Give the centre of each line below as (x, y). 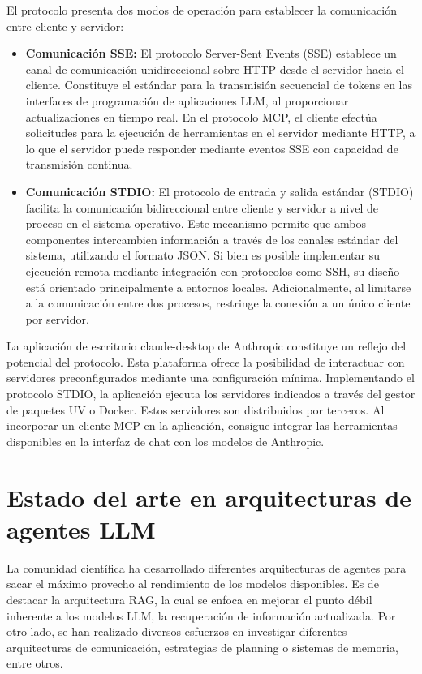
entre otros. (35, 663)
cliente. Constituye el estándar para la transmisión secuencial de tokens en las (219, 85)
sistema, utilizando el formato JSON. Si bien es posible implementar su (203, 255)
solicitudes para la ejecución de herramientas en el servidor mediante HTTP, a (220, 133)
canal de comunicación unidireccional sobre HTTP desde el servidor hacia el (215, 69)
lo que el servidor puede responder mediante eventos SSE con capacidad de (212, 148)
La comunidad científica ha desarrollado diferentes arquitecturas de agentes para (207, 567)
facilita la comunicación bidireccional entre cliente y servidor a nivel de (202, 207)
